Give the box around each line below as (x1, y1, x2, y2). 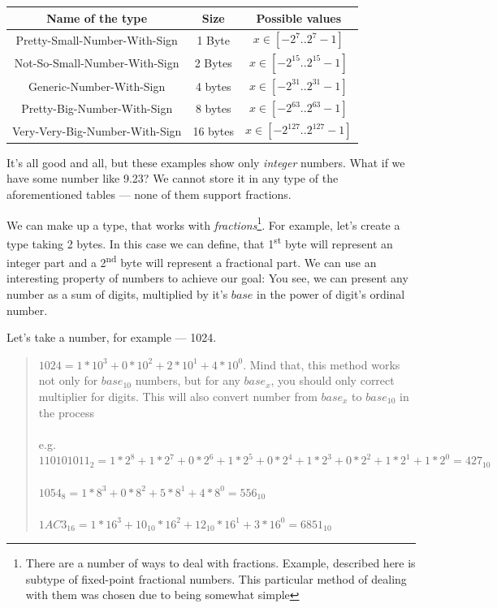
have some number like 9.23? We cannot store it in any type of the (6, 170, 339, 187)
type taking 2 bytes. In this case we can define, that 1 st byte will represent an (6, 232, 393, 252)
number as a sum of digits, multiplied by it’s (6, 285, 228, 302)
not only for (38, 372, 98, 389)
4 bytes (195, 78, 231, 95)
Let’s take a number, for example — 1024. (6, 329, 217, 346)
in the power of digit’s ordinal (257, 285, 405, 302)
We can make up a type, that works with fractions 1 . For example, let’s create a (6, 213, 400, 233)
